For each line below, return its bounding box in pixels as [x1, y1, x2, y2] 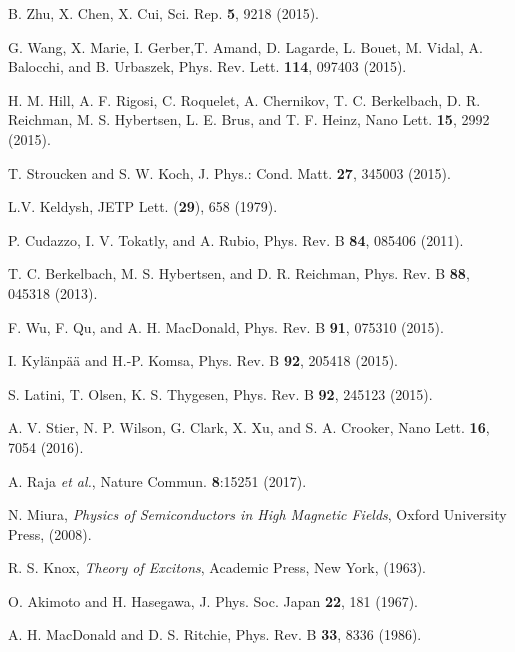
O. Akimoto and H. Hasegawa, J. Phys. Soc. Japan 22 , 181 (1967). [8, 590, 419, 611]
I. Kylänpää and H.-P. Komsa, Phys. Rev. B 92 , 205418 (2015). [8, 350, 398, 371]
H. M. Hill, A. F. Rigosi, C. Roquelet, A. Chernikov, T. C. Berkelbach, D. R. [8, 89, 481, 110]
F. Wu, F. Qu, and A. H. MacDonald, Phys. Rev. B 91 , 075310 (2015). [8, 316, 444, 337]
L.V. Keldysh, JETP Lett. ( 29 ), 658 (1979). [8, 196, 278, 217]
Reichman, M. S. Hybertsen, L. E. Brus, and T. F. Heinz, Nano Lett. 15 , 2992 [8, 109, 490, 130]
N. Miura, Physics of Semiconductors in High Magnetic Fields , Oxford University [8, 504, 507, 525]
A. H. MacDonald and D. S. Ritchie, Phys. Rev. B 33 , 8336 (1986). [8, 624, 422, 645]
